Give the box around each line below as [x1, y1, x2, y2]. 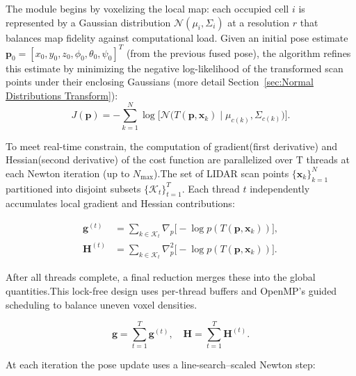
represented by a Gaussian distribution [6, 15, 171, 29]
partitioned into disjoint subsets [6, 181, 141, 195]
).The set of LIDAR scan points [154, 165, 289, 180]
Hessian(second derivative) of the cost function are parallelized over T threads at [6, 152, 350, 167]
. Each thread [181, 181, 240, 195]
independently [250, 181, 310, 195]
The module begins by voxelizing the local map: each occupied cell [6, 1, 289, 15]
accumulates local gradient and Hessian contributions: [6, 196, 235, 211]
